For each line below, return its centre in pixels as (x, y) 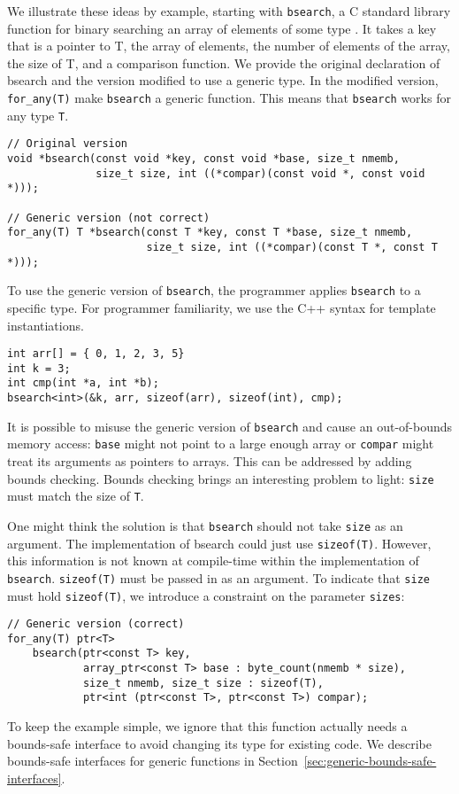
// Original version (68, 144)
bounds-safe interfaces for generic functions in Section (153, 761)
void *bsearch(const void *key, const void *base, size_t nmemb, (203, 159)
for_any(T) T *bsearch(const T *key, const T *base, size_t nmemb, (210, 233)
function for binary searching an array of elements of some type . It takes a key (222, 28)
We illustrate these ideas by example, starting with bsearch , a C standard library (229, 11)
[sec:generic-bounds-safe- (370, 761)
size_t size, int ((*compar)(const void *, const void (260, 173)
